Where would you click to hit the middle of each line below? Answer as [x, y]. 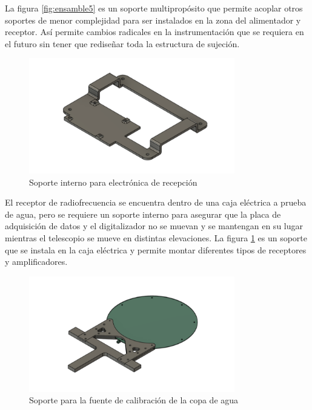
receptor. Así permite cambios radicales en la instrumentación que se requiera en [154, 32]
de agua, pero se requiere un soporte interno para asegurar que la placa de [143, 214]
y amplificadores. [36, 262]
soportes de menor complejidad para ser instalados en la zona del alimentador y [153, 20]
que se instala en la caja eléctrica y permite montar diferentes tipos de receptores [156, 249]
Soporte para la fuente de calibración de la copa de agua [134, 400]
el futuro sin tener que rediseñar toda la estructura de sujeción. [122, 43]
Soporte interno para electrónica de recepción [113, 182]
